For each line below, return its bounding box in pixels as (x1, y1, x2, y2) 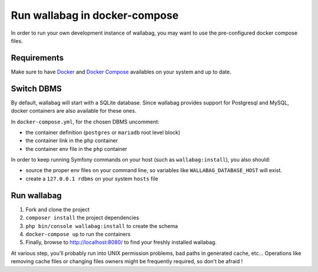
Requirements (11, 53, 64, 63)
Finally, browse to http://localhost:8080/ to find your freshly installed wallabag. (25, 239, 217, 246)
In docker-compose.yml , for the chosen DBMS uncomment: (11, 118, 160, 125)
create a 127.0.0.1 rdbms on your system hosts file (25, 175, 158, 182)
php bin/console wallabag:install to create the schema (25, 222, 178, 229)
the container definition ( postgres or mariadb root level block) (25, 129, 181, 136)
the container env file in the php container (25, 145, 128, 152)
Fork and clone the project (25, 206, 90, 213)
